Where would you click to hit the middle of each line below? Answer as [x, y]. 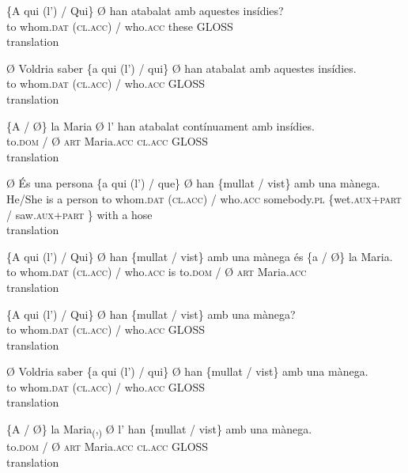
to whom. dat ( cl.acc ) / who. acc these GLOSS [120, 26]
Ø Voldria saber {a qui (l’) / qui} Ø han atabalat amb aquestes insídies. [181, 68]
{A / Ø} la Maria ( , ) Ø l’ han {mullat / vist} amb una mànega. [159, 430]
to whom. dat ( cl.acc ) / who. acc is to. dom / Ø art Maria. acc [157, 272]
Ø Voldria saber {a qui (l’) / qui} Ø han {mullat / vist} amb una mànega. [187, 371]
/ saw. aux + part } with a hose [79, 214]
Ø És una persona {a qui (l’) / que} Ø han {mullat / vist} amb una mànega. [193, 183]
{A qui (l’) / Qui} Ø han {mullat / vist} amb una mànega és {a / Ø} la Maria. [200, 256]
